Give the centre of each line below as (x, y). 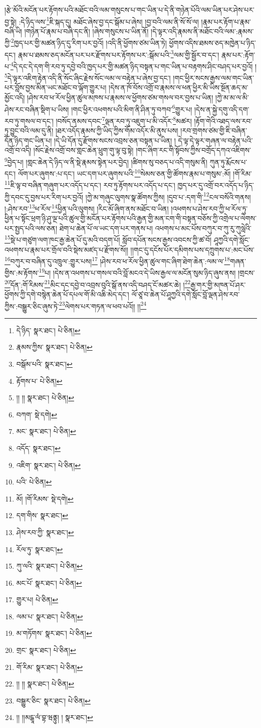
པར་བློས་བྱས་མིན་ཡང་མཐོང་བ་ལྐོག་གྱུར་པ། (56, 87)
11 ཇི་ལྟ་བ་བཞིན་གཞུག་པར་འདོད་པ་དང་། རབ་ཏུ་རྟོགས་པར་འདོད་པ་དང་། (90, 184)
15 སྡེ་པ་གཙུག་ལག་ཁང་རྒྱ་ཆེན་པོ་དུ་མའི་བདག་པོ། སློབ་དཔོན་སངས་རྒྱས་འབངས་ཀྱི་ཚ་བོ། (108, 239)
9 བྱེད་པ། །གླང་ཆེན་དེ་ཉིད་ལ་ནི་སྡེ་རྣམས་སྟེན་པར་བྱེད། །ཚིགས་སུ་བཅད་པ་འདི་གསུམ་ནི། (106, 161)
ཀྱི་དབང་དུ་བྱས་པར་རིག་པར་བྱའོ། (44, 197)
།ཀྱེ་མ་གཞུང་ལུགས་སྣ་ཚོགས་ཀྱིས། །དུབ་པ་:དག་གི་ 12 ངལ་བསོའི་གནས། (168, 196)
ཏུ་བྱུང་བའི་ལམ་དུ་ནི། (29, 131)
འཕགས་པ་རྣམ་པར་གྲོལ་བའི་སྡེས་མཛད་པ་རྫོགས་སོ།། (66, 249)
